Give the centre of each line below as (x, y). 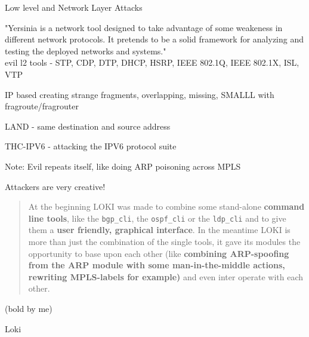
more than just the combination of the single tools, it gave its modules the (164, 241)
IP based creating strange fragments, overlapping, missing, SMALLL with (140, 94)
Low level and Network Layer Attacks (74, 7)
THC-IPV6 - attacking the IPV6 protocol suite (91, 146)
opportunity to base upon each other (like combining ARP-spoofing (159, 253)
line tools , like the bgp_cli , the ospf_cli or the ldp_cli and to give (157, 218)
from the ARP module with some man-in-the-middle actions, (157, 265)
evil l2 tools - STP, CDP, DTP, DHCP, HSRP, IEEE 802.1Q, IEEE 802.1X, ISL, (152, 62)
